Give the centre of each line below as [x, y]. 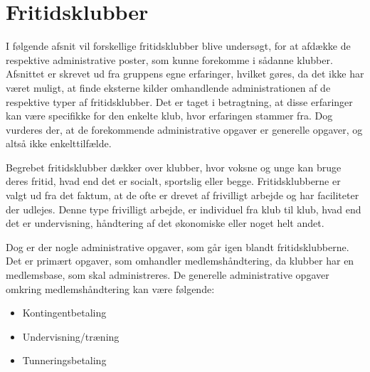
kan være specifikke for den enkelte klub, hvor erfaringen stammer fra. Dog [169, 116]
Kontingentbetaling [64, 313]
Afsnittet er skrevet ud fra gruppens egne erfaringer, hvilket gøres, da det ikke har [185, 74]
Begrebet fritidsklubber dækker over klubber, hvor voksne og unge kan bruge [174, 167]
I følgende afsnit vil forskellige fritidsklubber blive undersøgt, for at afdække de [178, 46]
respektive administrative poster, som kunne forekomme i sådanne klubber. [169, 59]
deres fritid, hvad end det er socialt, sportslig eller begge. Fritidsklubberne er [173, 181]
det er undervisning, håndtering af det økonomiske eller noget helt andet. [165, 223]
